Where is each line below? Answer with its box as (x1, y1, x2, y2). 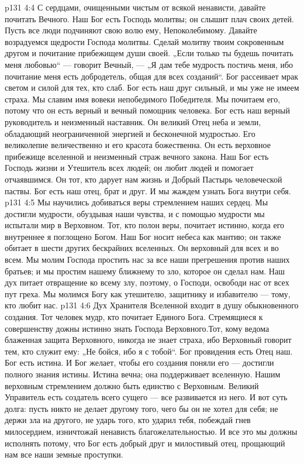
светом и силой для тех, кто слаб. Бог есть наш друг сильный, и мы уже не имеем (5, 81, 299, 94)
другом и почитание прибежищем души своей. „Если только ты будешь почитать (5, 47, 293, 59)
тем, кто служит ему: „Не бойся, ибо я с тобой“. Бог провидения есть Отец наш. (5, 345, 293, 357)
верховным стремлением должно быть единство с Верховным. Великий (5, 379, 259, 391)
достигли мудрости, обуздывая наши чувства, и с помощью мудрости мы (5, 207, 265, 219)
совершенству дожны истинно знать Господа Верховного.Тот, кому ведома (5, 322, 270, 334)
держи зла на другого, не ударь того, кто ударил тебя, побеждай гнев (5, 414, 251, 426)
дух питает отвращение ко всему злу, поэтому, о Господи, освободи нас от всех (5, 276, 289, 288)
